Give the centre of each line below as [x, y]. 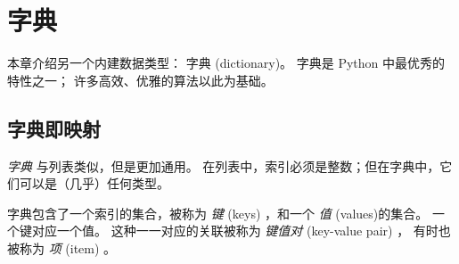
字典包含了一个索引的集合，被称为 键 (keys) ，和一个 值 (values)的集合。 [218, 213]
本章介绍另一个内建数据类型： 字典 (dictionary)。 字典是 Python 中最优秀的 [226, 63]
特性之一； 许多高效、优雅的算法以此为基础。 [140, 80]
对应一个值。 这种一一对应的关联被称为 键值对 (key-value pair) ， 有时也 [241, 231]
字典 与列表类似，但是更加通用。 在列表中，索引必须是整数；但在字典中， [224, 165]
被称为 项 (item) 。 [62, 247]
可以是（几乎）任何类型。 [94, 183]
